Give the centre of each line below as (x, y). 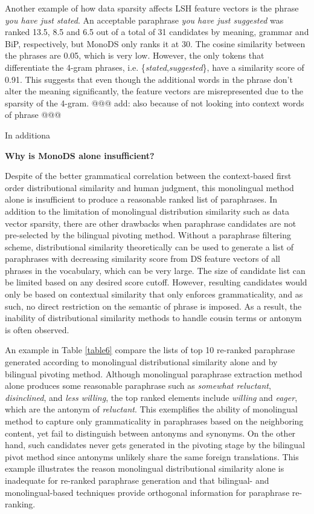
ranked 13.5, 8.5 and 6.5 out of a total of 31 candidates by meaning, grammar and (157, 32)
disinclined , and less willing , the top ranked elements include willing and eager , (151, 397)
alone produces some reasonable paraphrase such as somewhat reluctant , (138, 385)
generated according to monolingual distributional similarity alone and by (141, 362)
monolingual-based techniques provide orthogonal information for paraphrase (147, 492)
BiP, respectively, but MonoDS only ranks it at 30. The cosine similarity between (155, 43)
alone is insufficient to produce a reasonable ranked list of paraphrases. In (141, 199)
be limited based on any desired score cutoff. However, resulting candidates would (156, 282)
